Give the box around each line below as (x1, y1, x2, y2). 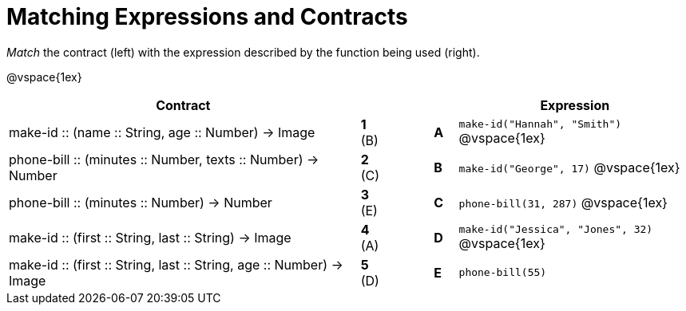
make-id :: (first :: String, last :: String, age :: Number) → (9, 256, 343, 273)
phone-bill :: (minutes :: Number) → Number (9, 194, 272, 211)
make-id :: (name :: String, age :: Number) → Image (9, 124, 315, 140)
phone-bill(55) (458, 266, 547, 279)
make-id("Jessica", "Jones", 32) (458, 223, 653, 236)
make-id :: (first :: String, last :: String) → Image (9, 229, 291, 246)
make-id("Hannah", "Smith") (458, 118, 622, 131)
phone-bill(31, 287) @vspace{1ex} (458, 194, 668, 211)
